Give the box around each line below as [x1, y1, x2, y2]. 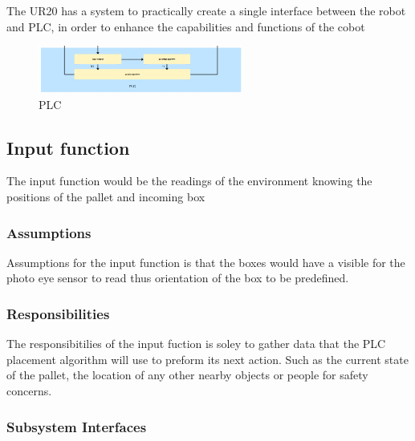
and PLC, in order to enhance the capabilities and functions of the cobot [6, 18, 365, 34]
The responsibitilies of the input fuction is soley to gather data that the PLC [6, 335, 386, 352]
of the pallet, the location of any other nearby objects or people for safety [6, 366, 368, 383]
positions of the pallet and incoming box [6, 188, 205, 205]
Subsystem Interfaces [6, 416, 147, 436]
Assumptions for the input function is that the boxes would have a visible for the [6, 253, 405, 270]
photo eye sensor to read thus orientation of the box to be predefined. [6, 269, 349, 286]
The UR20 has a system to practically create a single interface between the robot [6, 2, 406, 18]
